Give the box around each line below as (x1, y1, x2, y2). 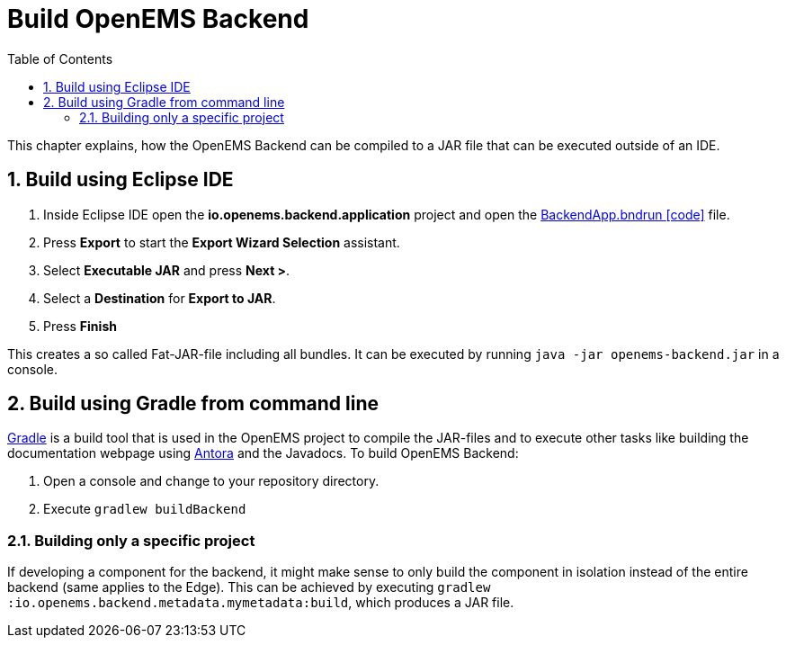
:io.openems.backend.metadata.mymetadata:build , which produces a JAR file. (7, 595, 514, 611)
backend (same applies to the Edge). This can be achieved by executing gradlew (7, 579, 491, 596)
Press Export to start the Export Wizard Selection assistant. (43, 234, 400, 250)
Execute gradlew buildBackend (43, 501, 246, 517)
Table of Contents (7, 50, 113, 67)
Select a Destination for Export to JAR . (43, 290, 276, 306)
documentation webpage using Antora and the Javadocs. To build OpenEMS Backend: (7, 445, 519, 461)
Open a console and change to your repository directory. (43, 473, 380, 489)
